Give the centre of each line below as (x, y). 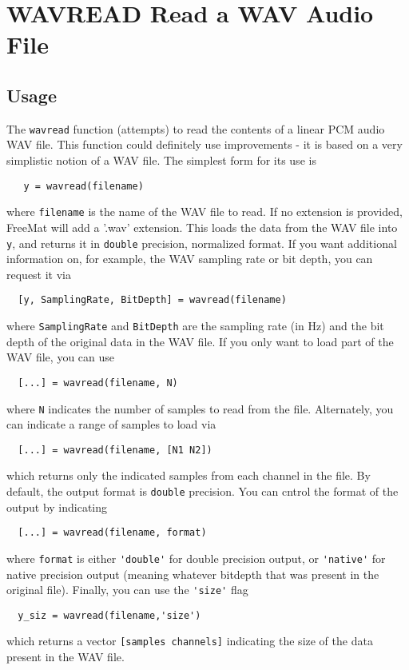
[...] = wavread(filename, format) (112, 533)
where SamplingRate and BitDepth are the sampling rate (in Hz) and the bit (195, 326)
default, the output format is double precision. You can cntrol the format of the (203, 491)
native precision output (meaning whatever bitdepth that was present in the (193, 574)
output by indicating (57, 506)
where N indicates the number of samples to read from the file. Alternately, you (200, 408)
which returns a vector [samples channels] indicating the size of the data (190, 641)
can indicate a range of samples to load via (111, 424)
